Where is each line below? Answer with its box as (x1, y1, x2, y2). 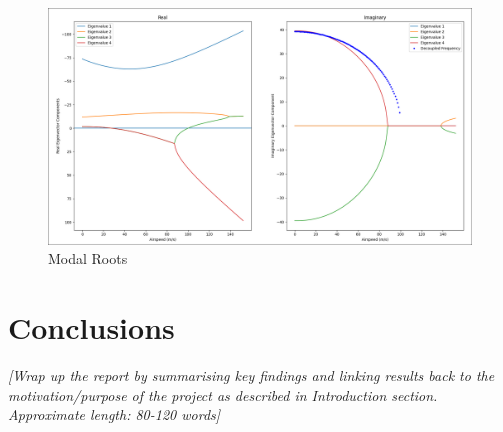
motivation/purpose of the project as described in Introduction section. (8, 384, 438, 405)
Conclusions (8, 307, 175, 348)
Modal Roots (48, 248, 128, 269)
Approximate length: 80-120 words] (8, 404, 221, 425)
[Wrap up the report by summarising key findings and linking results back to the (8, 365, 495, 386)
